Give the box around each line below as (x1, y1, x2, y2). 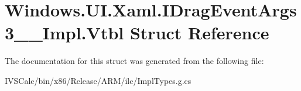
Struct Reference (129, 21, 269, 45)
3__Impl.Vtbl (5, 21, 124, 45)
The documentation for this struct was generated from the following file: (5, 55, 264, 67)
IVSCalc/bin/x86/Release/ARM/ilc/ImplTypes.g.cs (5, 74, 191, 86)
